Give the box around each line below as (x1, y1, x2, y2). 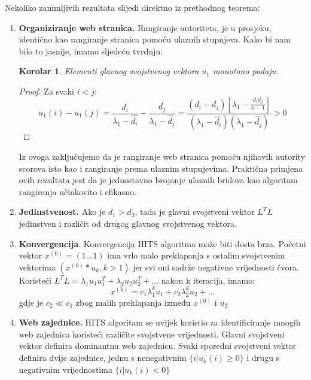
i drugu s (246, 351, 280, 364)
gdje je (19, 296, 44, 308)
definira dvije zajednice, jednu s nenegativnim (19, 351, 187, 364)
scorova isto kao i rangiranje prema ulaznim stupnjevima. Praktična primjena (19, 162, 303, 174)
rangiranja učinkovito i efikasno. (19, 185, 136, 197)
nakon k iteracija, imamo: (161, 273, 255, 286)
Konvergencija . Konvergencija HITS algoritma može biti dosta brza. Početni (19, 237, 306, 250)
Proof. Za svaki (19, 84, 74, 97)
